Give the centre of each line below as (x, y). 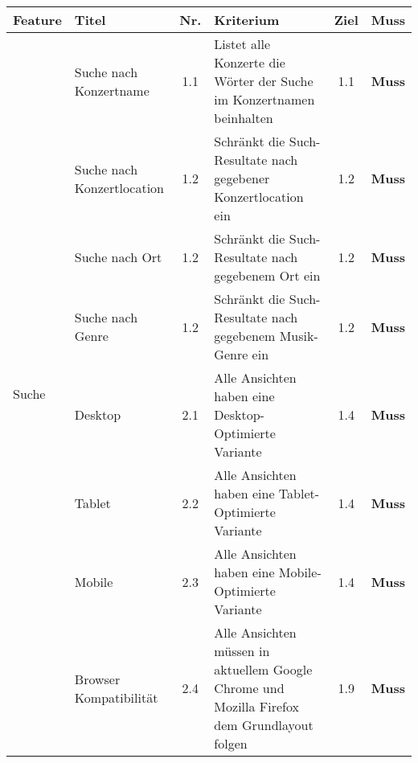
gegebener (242, 178)
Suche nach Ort (118, 257)
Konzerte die (250, 62)
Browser (97, 679)
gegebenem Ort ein (267, 275)
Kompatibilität (116, 697)
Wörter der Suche (264, 81)
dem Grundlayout (264, 725)
